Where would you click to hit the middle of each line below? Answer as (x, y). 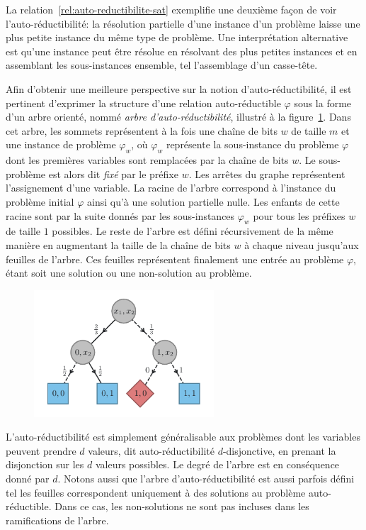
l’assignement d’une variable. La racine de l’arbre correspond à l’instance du (171, 188)
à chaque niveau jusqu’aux (302, 244)
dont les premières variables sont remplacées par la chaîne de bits (147, 160)
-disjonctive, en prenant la (279, 450)
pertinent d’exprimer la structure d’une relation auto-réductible (143, 103)
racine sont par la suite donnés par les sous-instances (120, 215)
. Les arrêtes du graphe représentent (267, 173)
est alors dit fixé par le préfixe (113, 173)
